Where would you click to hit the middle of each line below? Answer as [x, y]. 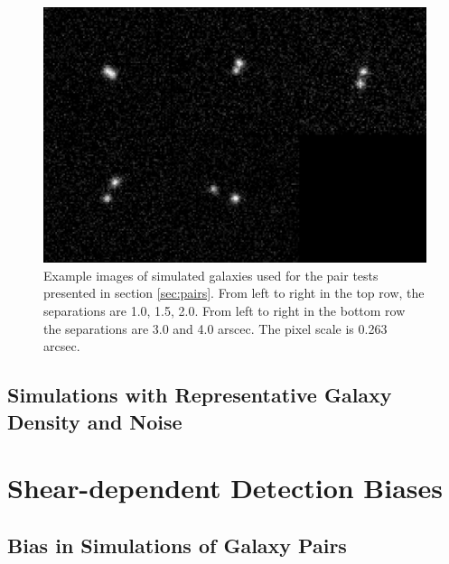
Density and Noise [95, 421]
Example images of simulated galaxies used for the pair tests [211, 275]
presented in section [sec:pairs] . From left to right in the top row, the [234, 293]
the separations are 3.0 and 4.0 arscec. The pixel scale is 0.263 [215, 328]
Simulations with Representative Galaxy [200, 395]
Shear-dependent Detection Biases [225, 488]
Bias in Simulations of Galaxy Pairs [177, 545]
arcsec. [62, 346]
